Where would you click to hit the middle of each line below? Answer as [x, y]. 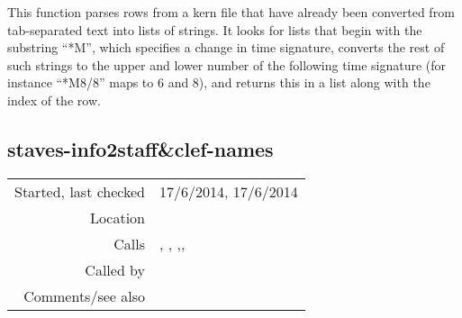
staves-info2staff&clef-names [140, 148]
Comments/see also [85, 295]
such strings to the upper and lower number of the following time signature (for [227, 64]
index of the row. [54, 100]
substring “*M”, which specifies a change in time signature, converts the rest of [226, 47]
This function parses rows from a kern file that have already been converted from [231, 12]
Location [118, 217]
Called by [115, 269]
